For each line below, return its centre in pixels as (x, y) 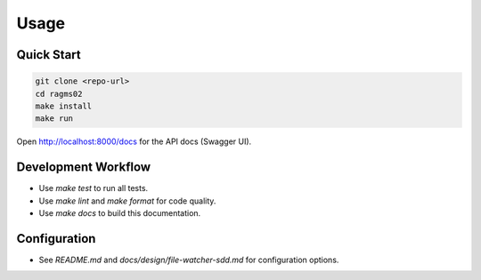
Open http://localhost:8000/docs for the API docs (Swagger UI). (134, 141)
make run (54, 119)
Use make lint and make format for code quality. (127, 201)
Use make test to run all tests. (94, 188)
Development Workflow (84, 168)
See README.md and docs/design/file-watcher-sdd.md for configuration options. (189, 260)
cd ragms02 (59, 94)
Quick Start (49, 55)
